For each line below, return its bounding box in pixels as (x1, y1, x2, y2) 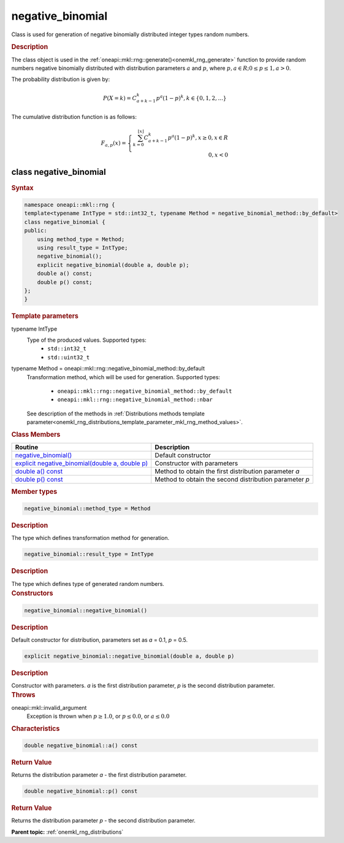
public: (24, 227, 47, 234)
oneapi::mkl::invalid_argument (11, 704, 87, 711)
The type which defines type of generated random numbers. (11, 580, 165, 587)
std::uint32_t (47, 353, 90, 361)
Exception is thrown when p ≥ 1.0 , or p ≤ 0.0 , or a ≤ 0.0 (26, 712, 170, 720)
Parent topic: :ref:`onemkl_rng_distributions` (11, 828, 124, 836)
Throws (11, 691, 36, 699)
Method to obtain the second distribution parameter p (155, 475, 310, 483)
